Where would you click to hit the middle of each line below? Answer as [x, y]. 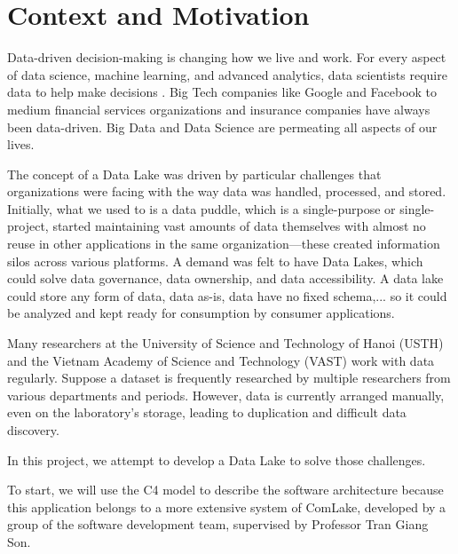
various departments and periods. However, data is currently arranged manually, [226, 395]
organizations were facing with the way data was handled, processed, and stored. [227, 191]
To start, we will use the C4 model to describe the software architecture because [225, 490]
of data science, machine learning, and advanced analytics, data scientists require [227, 74]
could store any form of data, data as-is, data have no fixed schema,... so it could [227, 295]
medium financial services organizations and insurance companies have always [219, 109]
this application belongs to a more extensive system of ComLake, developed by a [227, 507]
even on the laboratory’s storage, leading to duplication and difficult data [207, 412]
